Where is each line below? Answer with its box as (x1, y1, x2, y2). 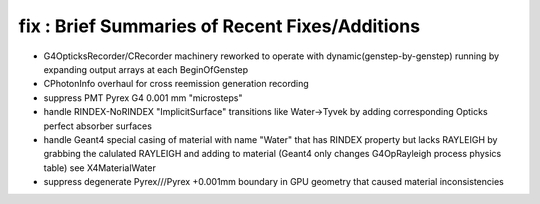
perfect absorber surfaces (43, 120, 152, 132)
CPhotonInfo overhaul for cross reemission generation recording (43, 78, 309, 90)
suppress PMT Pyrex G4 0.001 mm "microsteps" (43, 91, 243, 104)
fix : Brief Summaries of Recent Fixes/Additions (18, 15, 420, 37)
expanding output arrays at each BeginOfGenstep (43, 63, 249, 75)
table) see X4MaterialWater (43, 161, 157, 174)
